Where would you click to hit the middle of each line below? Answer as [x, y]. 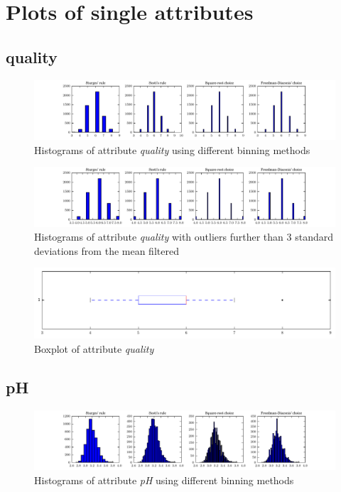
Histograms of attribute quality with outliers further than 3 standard [184, 237]
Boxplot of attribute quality [94, 348]
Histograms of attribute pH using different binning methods [164, 480]
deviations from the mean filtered [107, 250]
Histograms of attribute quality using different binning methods [172, 149]
